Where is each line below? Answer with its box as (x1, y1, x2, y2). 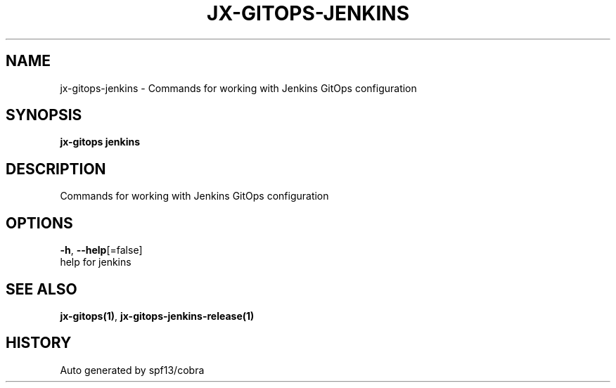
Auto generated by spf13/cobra (60, 363, 205, 376)
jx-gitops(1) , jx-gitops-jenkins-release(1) (60, 309, 255, 322)
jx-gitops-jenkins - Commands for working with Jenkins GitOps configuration (60, 82, 417, 94)
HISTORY (6, 334, 72, 352)
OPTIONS (6, 214, 73, 232)
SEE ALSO (6, 280, 77, 298)
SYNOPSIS (6, 106, 82, 124)
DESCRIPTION (6, 160, 106, 178)
